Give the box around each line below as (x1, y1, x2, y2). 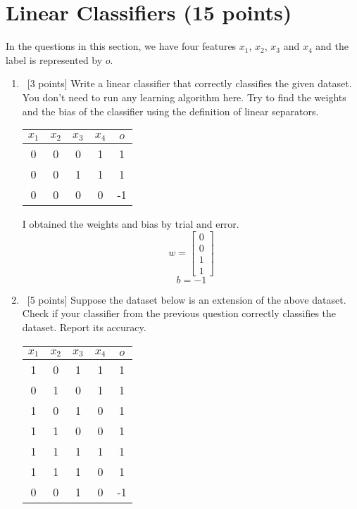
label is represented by (6, 52, 103, 67)
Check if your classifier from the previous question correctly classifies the (22, 306, 337, 321)
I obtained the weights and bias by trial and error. (22, 217, 239, 231)
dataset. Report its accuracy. (22, 319, 146, 334)
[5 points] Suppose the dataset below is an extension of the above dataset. (27, 292, 346, 307)
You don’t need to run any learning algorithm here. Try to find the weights (22, 89, 346, 104)
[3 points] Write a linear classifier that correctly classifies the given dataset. (27, 76, 352, 91)
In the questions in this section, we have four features (6, 39, 237, 53)
